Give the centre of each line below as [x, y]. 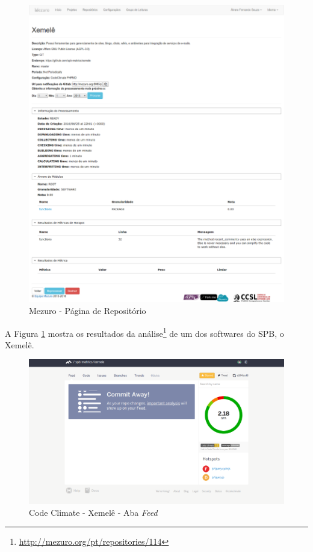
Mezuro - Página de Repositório [88, 310]
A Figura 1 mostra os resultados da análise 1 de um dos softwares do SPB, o [144, 332]
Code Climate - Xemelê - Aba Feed [93, 512]
